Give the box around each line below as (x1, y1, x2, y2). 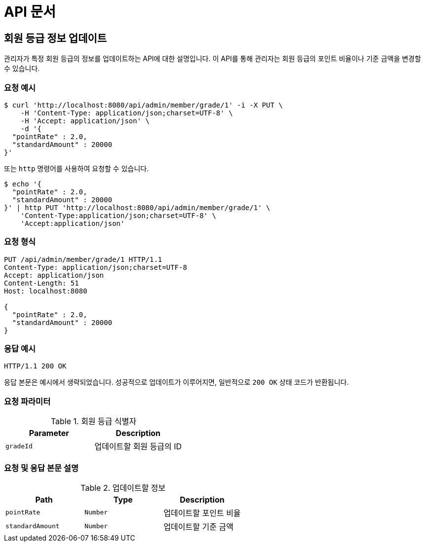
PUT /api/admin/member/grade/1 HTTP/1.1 (4, 255, 162, 263)
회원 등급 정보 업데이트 (4, 32, 107, 44)
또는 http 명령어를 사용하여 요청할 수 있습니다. (4, 164, 149, 173)
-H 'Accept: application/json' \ (20, 116, 150, 125)
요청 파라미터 (4, 396, 51, 406)
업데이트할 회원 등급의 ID (94, 441, 182, 452)
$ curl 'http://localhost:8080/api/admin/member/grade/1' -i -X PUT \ (4, 101, 283, 109)
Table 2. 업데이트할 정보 (80, 482, 166, 493)
